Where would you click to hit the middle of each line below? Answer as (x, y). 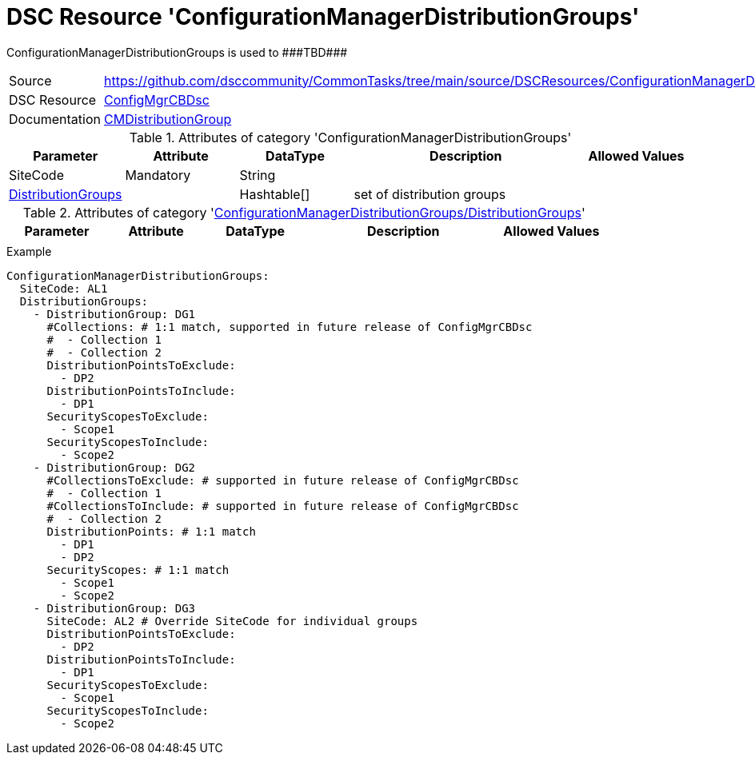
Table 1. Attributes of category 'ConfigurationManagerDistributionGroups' (350, 137)
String (258, 175)
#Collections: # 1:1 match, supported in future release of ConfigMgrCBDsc (290, 327)
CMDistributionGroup (168, 119)
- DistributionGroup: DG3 (114, 608)
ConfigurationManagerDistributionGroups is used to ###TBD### (177, 52)
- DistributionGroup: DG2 (114, 467)
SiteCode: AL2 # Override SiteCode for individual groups (232, 621)
